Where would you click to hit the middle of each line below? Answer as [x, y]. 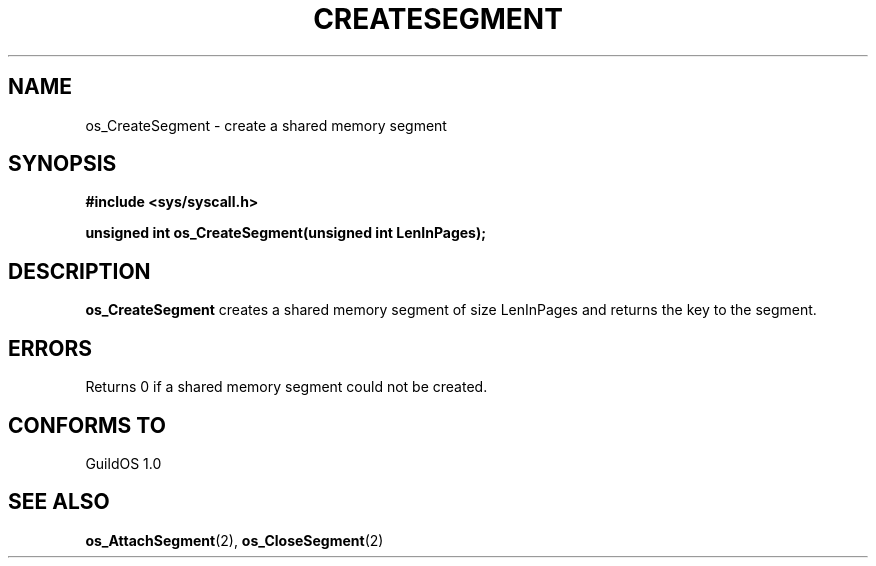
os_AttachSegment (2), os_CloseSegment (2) [234, 540]
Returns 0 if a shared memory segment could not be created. [286, 387]
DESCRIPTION [79, 271]
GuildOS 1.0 [123, 463]
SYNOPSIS [62, 164]
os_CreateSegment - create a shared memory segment [266, 125]
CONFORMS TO [87, 425]
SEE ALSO [59, 502]
